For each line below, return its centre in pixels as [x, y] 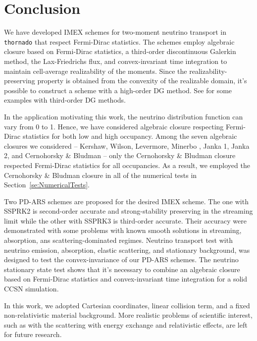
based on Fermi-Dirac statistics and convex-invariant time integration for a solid [126, 279]
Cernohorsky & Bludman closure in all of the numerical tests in [101, 175]
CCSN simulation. [31, 289]
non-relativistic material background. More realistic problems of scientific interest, [128, 315]
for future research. [33, 334]
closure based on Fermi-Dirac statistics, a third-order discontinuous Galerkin [120, 51]
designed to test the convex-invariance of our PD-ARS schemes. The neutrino [121, 259]
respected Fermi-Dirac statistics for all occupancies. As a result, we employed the [127, 165]
